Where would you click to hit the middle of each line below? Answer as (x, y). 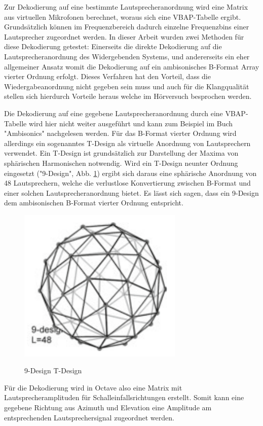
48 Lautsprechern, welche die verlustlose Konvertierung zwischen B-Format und (127, 183)
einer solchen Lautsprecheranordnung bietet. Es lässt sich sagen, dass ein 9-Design (131, 192)
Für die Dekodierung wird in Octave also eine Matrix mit (93, 387)
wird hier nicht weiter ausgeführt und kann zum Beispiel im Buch (131, 123)
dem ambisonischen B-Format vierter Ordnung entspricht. (94, 203)
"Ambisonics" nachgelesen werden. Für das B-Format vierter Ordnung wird (120, 133)
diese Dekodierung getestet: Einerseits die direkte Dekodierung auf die (113, 46)
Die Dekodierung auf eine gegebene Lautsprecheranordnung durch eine (114, 113)
